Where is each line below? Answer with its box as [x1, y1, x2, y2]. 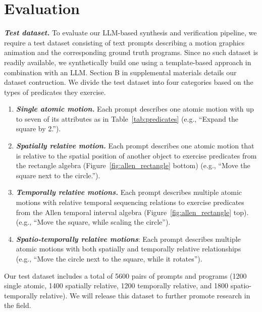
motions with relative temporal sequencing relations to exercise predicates [16, 197, 244, 207]
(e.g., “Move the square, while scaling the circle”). [16, 217, 171, 227]
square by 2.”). [16, 123, 61, 134]
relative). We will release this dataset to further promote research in [39, 290, 250, 300]
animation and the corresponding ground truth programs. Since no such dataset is [4, 47, 258, 58]
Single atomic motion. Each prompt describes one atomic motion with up [16, 103, 254, 114]
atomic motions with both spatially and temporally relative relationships [16, 243, 241, 254]
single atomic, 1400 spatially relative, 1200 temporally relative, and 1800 [4, 280, 228, 291]
